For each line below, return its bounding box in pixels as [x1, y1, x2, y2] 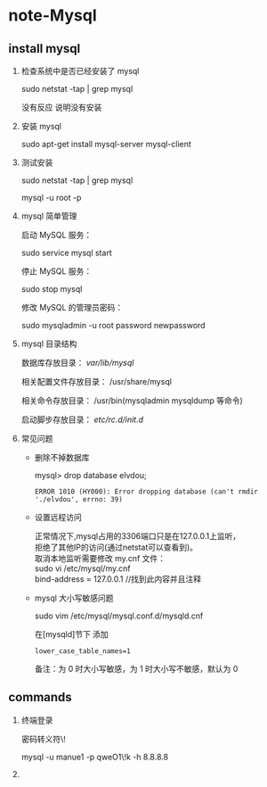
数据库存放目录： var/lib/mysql [20, 358, 134, 368]
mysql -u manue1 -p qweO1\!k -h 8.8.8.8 [20, 751, 169, 762]
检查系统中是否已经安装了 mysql [20, 66, 140, 76]
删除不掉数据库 [34, 452, 90, 462]
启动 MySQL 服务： [20, 229, 93, 240]
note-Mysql [8, 5, 97, 26]
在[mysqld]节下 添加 [34, 629, 109, 639]
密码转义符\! [20, 733, 66, 744]
